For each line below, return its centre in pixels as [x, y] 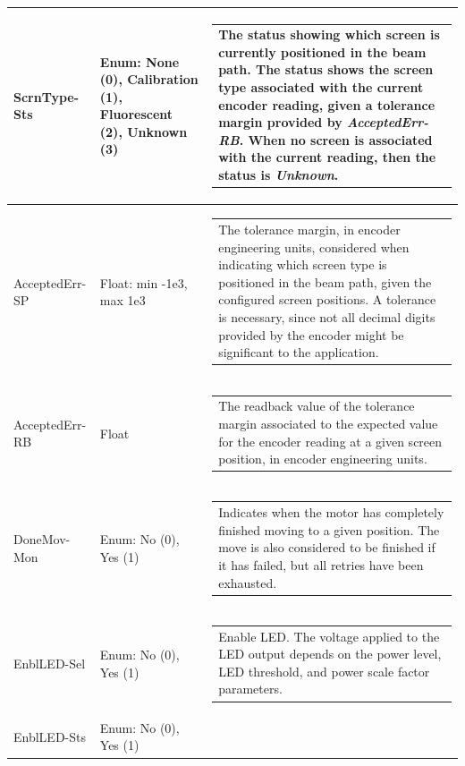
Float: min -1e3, [144, 282]
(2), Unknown [144, 131]
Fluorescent [136, 114]
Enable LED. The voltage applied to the [329, 636]
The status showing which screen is [329, 34]
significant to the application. [299, 352]
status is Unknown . [279, 174]
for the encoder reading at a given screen [330, 441]
